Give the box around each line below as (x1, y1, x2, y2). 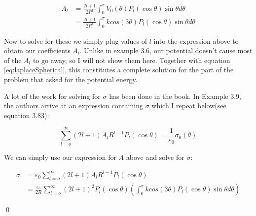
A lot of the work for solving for (4, 91, 101, 101)
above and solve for (126, 152, 184, 162)
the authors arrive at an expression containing (4, 100, 143, 111)
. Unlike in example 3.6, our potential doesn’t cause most (79, 45, 253, 56)
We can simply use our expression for (4, 152, 116, 162)
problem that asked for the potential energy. (4, 74, 138, 85)
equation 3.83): (4, 110, 49, 120)
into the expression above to (153, 35, 239, 46)
